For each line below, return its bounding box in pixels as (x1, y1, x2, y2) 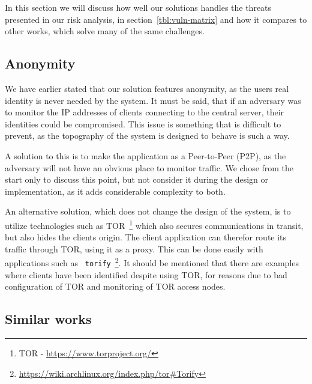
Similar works (5, 309, 92, 328)
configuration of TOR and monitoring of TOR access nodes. (5, 280, 226, 293)
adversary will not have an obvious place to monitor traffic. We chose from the (5, 161, 294, 174)
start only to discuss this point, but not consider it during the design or (5, 173, 269, 186)
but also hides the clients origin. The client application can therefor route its (5, 231, 287, 243)
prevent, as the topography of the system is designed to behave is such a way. (5, 129, 290, 142)
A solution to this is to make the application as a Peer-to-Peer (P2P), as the (5, 149, 286, 162)
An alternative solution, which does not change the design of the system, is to (5, 205, 291, 218)
